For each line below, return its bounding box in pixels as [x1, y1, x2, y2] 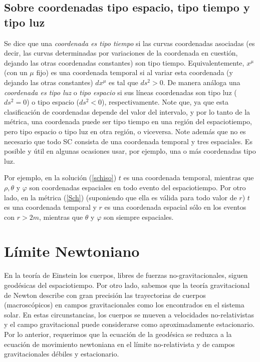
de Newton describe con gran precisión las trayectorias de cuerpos [4, 289, 206, 300]
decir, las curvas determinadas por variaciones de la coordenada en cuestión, [4, 48, 238, 58]
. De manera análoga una [163, 77, 240, 87]
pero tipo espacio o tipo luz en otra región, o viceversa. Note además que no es [4, 126, 246, 136]
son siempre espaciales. [103, 211, 174, 222]
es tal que [109, 77, 138, 87]
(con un [4, 67, 28, 78]
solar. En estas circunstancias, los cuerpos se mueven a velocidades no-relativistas [4, 309, 254, 319]
